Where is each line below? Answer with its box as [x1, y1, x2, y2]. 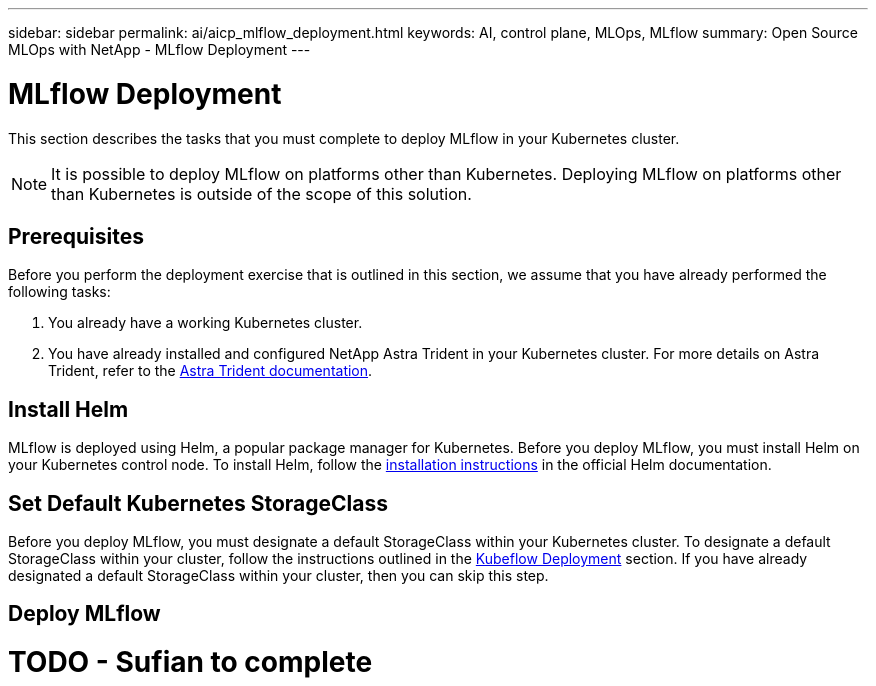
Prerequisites [8, 223, 144, 249]
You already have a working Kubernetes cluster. [48, 314, 363, 332]
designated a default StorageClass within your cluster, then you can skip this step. [8, 567, 549, 585]
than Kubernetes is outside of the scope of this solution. [51, 183, 472, 204]
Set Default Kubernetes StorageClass [8, 490, 388, 516]
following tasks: [8, 283, 111, 301]
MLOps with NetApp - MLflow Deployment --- [8, 41, 311, 58]
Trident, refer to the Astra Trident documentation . [48, 362, 373, 380]
